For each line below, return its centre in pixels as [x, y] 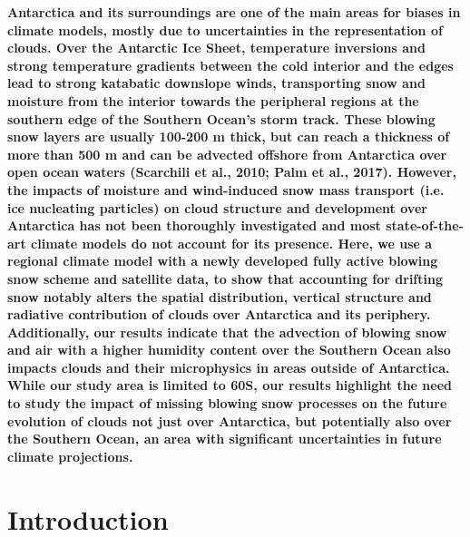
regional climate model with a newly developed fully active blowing [223, 261]
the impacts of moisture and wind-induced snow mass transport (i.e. [226, 189]
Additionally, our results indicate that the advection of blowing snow [227, 332]
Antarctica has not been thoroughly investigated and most [194, 225]
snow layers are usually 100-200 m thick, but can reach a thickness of [229, 137]
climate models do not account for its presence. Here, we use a [232, 243]
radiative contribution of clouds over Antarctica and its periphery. [219, 314]
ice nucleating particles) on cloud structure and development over [217, 207]
